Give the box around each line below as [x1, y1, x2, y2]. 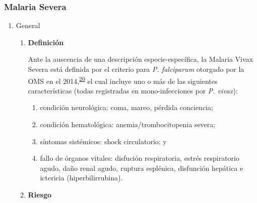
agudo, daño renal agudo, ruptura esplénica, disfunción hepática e [40, 162, 243, 173]
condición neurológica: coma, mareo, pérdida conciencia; [40, 102, 213, 113]
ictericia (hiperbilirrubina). [40, 172, 123, 183]
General [16, 20, 40, 31]
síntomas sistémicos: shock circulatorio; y [40, 136, 167, 146]
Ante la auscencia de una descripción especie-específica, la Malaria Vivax [28, 54, 253, 64]
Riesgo [28, 189, 51, 199]
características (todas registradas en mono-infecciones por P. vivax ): [28, 85, 238, 95]
